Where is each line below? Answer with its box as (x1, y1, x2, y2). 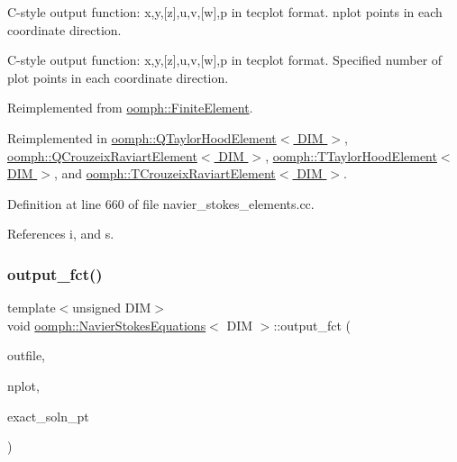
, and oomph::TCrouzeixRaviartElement (53, 164, 276, 183)
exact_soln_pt (7, 406, 89, 425)
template (7, 298, 56, 317)
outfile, (7, 346, 46, 365)
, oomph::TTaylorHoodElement (265, 146, 437, 165)
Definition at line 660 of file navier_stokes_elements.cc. (7, 194, 315, 213)
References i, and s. (7, 224, 114, 243)
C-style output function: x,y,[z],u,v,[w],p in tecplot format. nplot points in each (7, 3, 443, 21)
